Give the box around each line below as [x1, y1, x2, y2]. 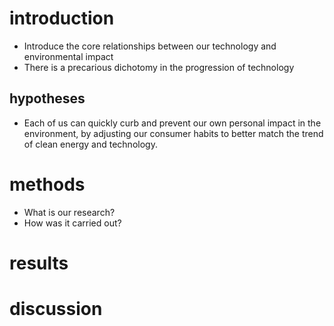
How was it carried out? [23, 217, 122, 229]
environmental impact [23, 50, 114, 62]
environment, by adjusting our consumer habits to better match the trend [23, 127, 324, 139]
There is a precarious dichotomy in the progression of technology [23, 61, 295, 73]
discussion [9, 298, 103, 321]
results [9, 252, 69, 274]
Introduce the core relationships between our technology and [23, 40, 277, 52]
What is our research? [23, 206, 116, 218]
